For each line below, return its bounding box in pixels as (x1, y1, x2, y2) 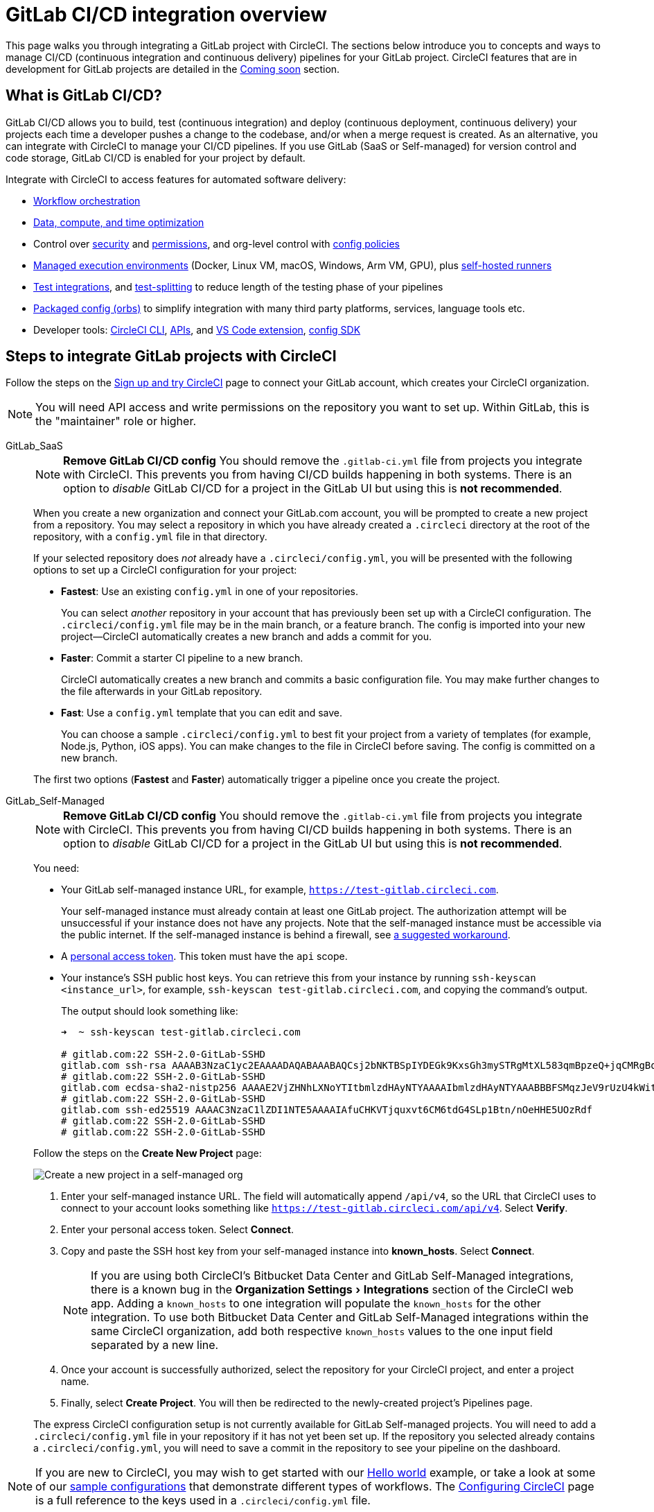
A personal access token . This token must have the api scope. (61, 950, 348, 963)
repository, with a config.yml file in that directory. (33, 531, 267, 543)
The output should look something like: (61, 1005, 238, 1017)
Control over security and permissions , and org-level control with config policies (33, 237, 400, 250)
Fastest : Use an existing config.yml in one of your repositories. (61, 585, 359, 598)
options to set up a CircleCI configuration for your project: (33, 564, 297, 576)
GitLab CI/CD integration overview (6, 3, 327, 26)
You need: (33, 862, 80, 875)
